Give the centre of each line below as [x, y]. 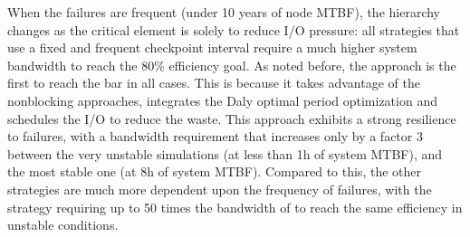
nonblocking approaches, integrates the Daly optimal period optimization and [222, 100]
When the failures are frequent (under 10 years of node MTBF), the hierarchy [224, 12]
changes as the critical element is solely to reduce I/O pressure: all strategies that [234, 29]
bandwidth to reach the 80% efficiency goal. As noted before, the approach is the [232, 65]
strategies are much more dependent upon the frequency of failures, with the [220, 189]
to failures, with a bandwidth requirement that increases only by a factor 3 [215, 136]
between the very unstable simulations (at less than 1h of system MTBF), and [225, 153]
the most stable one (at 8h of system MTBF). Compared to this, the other [214, 171]
